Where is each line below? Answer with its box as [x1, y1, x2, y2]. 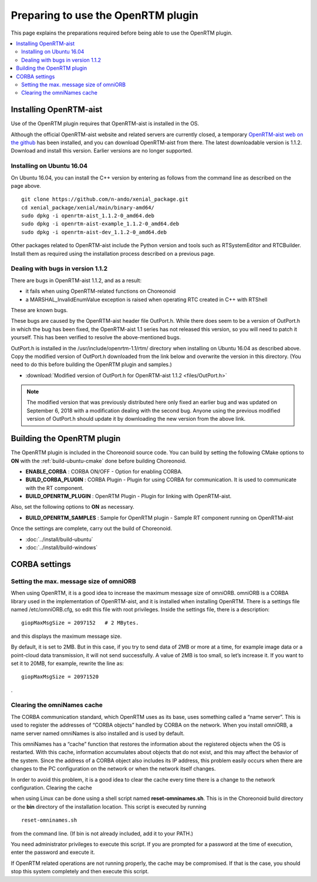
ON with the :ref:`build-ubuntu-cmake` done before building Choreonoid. [11, 457, 187, 464]
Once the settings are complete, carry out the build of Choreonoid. [11, 525, 173, 532]
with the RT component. [25, 484, 84, 491]
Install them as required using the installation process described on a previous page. [11, 250, 215, 257]
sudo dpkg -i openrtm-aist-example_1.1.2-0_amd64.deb [21, 221, 179, 227]
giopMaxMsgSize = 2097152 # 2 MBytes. [21, 620, 139, 626]
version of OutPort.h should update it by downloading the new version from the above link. [26, 415, 246, 423]
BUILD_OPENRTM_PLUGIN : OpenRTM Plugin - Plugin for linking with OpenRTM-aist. [25, 493, 232, 500]
